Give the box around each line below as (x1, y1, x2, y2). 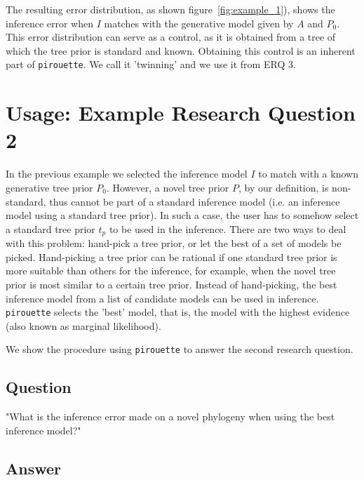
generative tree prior (6, 180, 93, 194)
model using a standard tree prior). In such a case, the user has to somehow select (6, 208, 359, 222)
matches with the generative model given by (104, 15, 294, 30)
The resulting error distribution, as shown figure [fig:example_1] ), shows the (6, 2, 335, 16)
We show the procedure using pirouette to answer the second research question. (6, 342, 353, 356)
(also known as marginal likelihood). (6, 318, 161, 333)
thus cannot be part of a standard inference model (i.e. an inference (49, 194, 340, 208)
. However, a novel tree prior (106, 180, 229, 194)
